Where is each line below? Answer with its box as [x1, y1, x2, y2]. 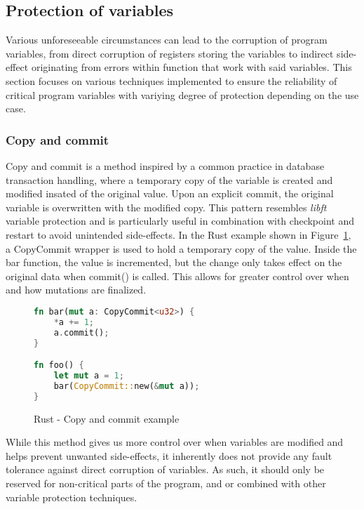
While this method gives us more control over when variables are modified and [6, 435, 344, 449]
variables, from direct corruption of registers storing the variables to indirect [6, 46, 334, 60]
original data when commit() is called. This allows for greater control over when [6, 268, 349, 283]
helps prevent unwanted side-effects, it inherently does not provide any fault [6, 448, 332, 463]
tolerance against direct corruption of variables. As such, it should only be [6, 462, 325, 477]
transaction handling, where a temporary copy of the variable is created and [6, 172, 333, 187]
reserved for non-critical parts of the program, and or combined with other [6, 475, 326, 490]
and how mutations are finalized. [6, 282, 147, 297]
